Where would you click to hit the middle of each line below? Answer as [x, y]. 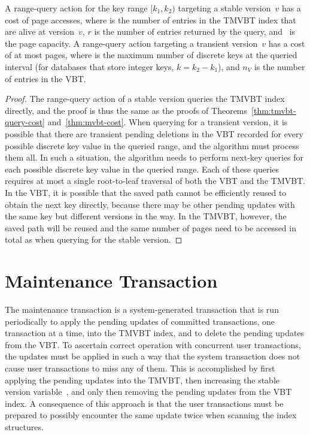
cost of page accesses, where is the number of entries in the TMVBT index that [151, 19]
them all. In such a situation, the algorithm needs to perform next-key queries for [154, 157]
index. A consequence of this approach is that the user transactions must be [144, 403]
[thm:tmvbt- [274, 110]
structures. [24, 426]
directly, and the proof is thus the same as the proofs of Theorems [126, 110]
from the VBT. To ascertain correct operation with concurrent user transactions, [153, 344]
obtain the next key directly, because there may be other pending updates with [150, 204]
